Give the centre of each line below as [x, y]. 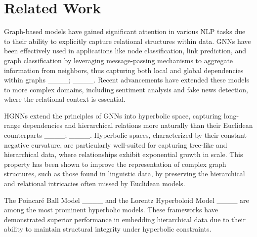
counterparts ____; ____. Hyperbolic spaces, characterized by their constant [125, 135]
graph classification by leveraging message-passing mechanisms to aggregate [119, 60]
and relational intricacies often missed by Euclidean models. [95, 183]
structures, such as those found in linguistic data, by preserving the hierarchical [125, 174]
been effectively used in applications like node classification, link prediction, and [125, 51]
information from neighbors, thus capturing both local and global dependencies [124, 70]
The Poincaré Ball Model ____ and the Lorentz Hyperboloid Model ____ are [127, 200]
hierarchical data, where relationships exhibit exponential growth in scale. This [124, 154]
